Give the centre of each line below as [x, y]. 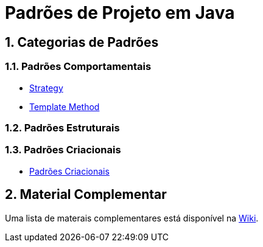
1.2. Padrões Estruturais [62, 127]
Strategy [46, 88]
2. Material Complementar [86, 195]
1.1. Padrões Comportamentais [78, 67]
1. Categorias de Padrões [82, 42]
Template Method [65, 106]
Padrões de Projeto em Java [120, 13]
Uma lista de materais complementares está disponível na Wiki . [132, 218]
